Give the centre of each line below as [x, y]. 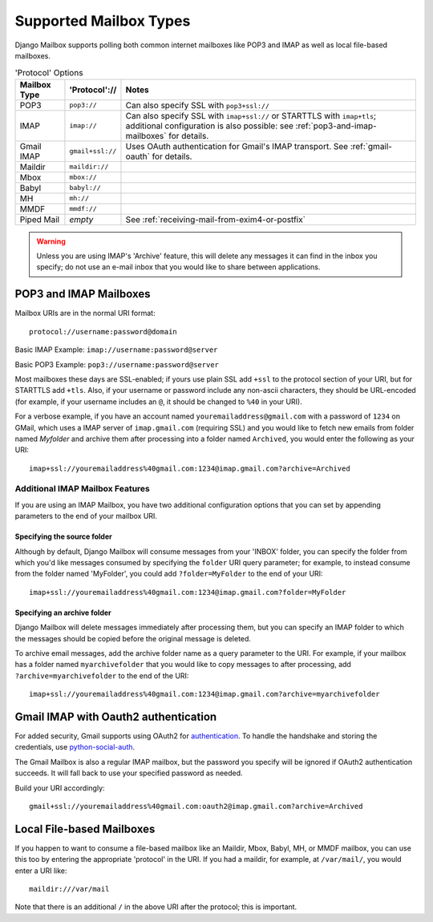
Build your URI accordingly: [60, 788]
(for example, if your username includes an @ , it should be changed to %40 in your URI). [158, 402]
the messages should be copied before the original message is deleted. [133, 638]
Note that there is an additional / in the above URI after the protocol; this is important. [156, 907]
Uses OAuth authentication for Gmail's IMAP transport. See [237, 146]
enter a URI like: [41, 871]
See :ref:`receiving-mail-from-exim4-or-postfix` [216, 219]
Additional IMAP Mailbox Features [82, 489]
